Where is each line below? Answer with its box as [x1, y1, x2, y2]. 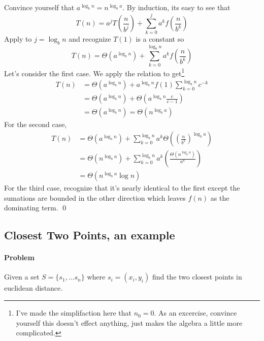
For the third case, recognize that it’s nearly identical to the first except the [4, 182, 240, 193]
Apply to [4, 33, 32, 44]
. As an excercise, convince [154, 307, 237, 318]
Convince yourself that [4, 2, 75, 12]
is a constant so [136, 33, 184, 44]
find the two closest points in [152, 271, 242, 282]
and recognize [69, 33, 111, 44]
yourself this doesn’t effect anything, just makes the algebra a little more [16, 317, 243, 328]
